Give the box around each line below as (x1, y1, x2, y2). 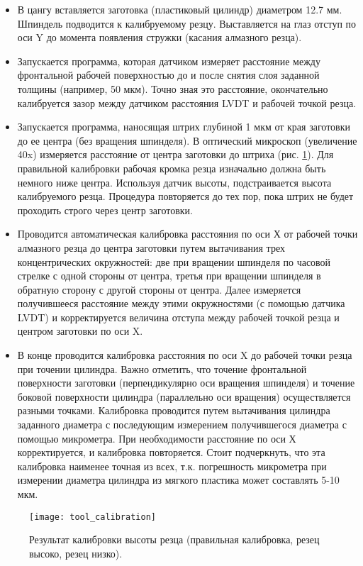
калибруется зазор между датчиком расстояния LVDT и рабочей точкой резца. (17, 95, 357, 110)
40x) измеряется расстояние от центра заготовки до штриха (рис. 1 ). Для (17, 147, 334, 162)
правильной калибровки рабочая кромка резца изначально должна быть (17, 160, 326, 175)
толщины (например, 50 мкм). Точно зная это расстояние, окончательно (17, 81, 328, 96)
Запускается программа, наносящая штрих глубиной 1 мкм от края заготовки (17, 119, 350, 134)
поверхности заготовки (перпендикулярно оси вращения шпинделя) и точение (17, 375, 355, 390)
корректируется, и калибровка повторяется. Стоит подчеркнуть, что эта (17, 445, 325, 460)
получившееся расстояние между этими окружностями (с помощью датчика (17, 296, 345, 311)
